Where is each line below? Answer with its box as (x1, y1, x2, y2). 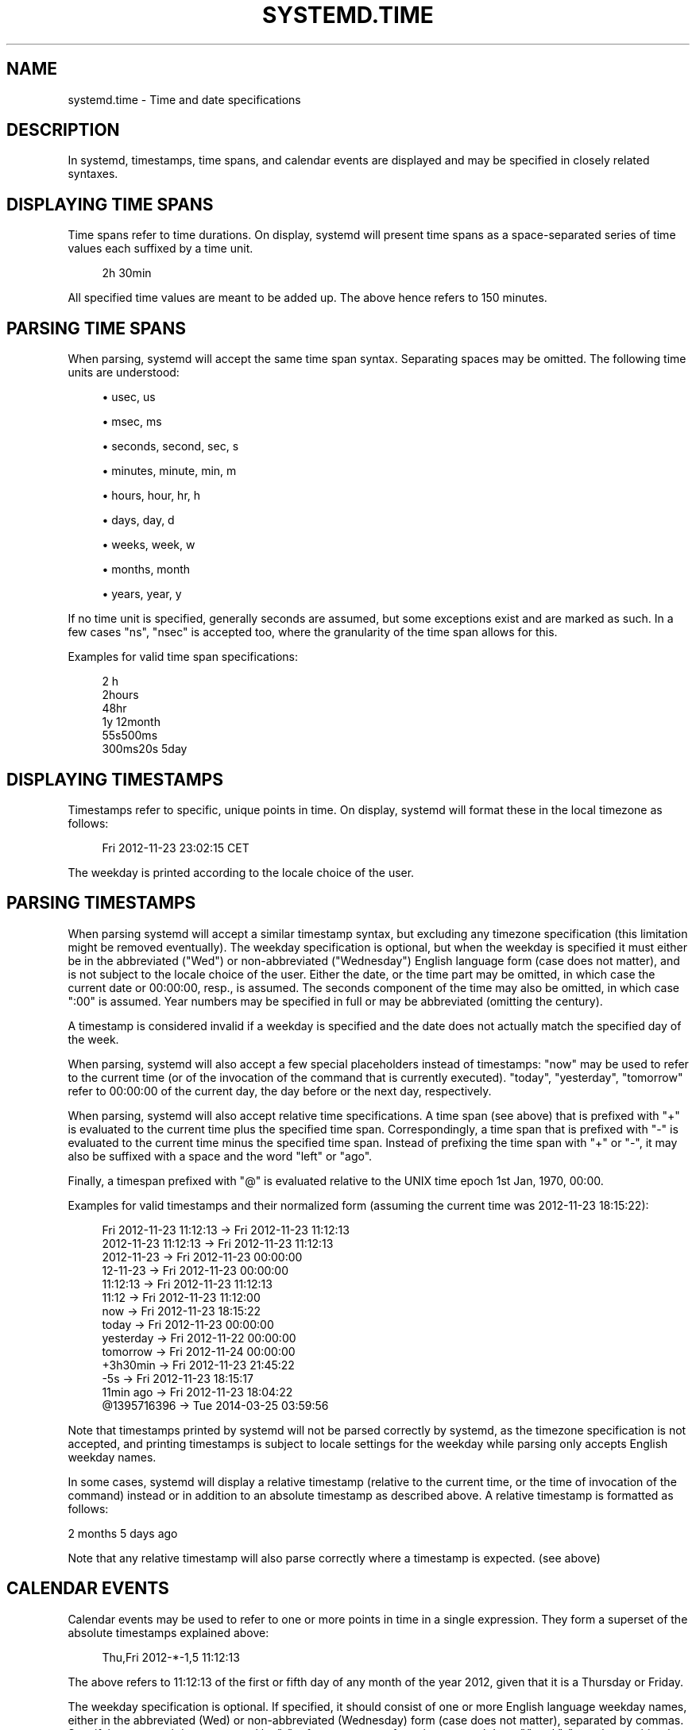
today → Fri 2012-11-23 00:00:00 (102, 1317, 274, 1331)
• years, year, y (102, 587, 182, 601)
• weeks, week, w (102, 538, 195, 552)
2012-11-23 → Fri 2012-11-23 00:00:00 (102, 1249, 303, 1264)
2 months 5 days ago (68, 1526, 178, 1540)
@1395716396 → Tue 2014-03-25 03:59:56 (102, 1398, 329, 1412)
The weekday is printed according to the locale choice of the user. (68, 865, 415, 879)
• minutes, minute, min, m (102, 464, 237, 478)
